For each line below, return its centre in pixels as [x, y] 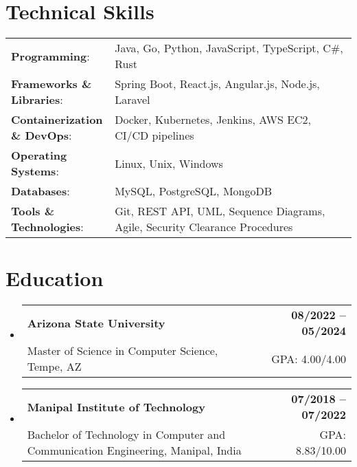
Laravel [133, 100]
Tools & [33, 211]
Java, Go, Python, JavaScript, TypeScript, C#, [229, 48]
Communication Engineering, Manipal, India [134, 450]
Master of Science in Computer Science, [123, 351]
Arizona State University [96, 323]
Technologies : [47, 227]
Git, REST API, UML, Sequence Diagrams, [220, 211]
